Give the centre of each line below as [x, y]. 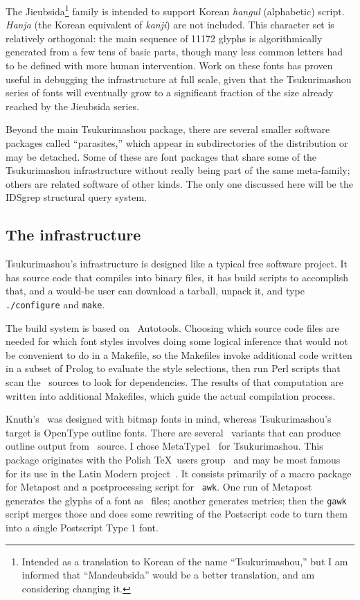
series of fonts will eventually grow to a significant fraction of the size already [170, 92]
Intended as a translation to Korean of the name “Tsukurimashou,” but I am [185, 561]
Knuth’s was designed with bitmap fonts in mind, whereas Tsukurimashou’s [169, 419]
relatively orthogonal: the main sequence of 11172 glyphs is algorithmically [164, 38]
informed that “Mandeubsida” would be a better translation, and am [168, 575]
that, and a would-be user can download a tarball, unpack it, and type [155, 291]
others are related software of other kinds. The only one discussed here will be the [179, 183]
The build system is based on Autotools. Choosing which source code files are [172, 327]
